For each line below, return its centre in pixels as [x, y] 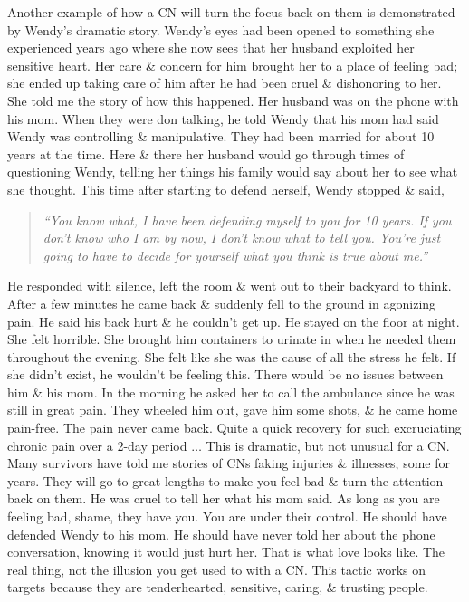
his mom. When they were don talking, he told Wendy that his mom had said [223, 118]
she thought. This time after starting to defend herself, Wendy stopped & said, [226, 189]
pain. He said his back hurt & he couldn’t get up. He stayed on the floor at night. [234, 321]
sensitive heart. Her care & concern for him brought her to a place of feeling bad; [233, 65]
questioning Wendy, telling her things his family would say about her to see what [233, 172]
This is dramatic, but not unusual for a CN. [328, 445]
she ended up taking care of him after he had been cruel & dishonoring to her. [225, 83]
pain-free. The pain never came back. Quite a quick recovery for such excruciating [234, 428]
